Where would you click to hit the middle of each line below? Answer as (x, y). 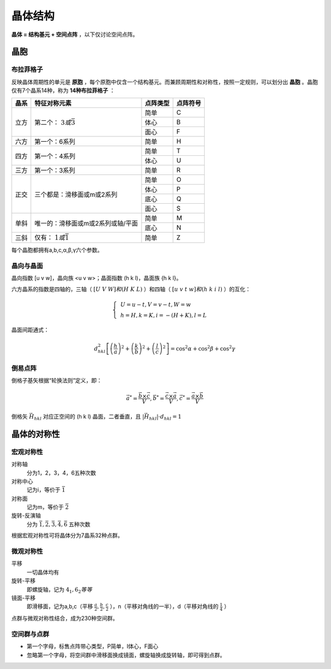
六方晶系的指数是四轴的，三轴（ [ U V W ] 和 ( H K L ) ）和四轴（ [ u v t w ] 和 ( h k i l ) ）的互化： (131, 289)
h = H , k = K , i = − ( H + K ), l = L (164, 315)
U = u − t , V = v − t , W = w (156, 304)
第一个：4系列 (55, 156)
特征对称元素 (53, 103)
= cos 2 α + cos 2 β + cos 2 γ (203, 348)
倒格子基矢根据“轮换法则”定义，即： (57, 381)
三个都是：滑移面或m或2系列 (76, 195)
